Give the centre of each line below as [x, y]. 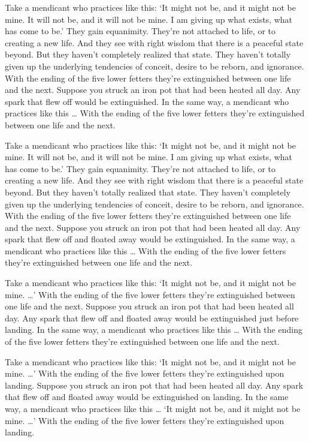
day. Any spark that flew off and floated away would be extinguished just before [152, 318]
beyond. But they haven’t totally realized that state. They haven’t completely [148, 192]
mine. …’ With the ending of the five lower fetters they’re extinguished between [150, 294]
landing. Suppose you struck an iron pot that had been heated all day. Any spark [154, 385]
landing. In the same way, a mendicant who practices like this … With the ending [154, 330]
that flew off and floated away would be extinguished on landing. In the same [147, 397]
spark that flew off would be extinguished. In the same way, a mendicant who [147, 101]
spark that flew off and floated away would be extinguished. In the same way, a [150, 239]
